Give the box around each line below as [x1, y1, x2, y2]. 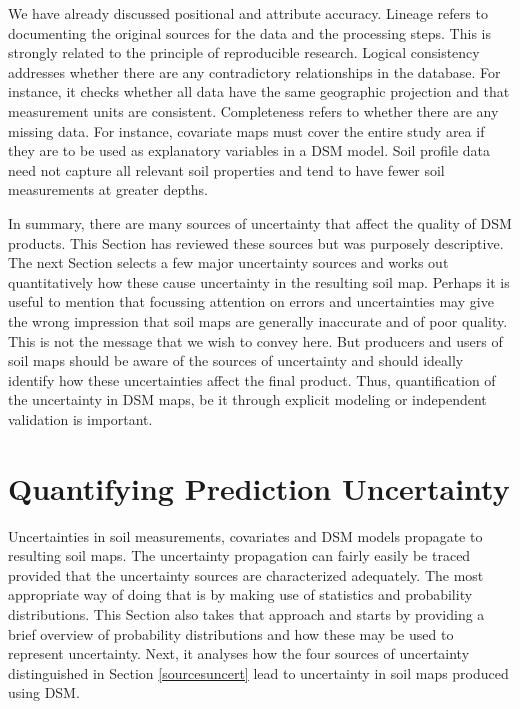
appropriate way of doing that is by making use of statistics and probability [8, 584, 473, 605]
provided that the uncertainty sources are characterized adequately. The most [8, 564, 484, 585]
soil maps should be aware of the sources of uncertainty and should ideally [8, 350, 464, 371]
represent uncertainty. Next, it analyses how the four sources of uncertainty [8, 643, 470, 664]
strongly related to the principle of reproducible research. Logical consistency [8, 42, 480, 63]
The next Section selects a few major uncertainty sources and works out [8, 252, 449, 273]
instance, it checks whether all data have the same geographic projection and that [8, 81, 510, 102]
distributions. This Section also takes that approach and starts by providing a [8, 603, 485, 624]
